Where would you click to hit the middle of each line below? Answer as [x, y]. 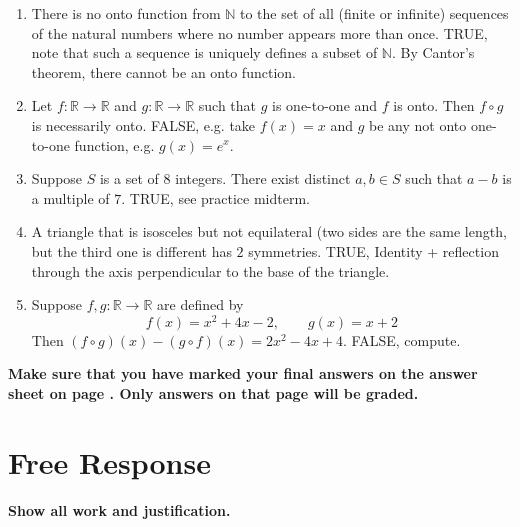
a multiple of [70, 197]
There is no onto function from [126, 13]
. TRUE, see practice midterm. [215, 197]
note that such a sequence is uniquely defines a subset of [204, 52]
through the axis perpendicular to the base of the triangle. [210, 270]
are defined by [200, 304]
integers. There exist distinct [263, 178]
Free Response [109, 461]
